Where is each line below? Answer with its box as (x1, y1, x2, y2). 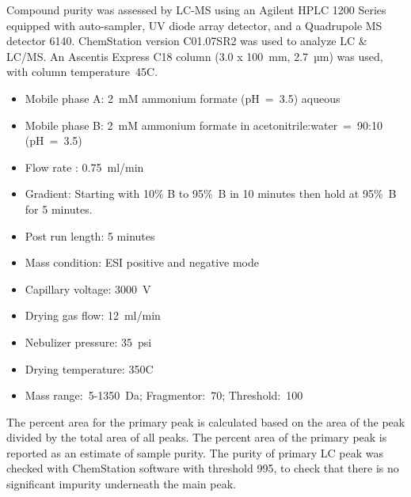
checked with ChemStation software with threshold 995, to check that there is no (6, 460, 399, 476)
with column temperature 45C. (6, 63, 158, 80)
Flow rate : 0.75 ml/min (25, 158, 144, 175)
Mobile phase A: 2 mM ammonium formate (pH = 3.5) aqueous (25, 89, 341, 106)
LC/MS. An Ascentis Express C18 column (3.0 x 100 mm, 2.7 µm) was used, (6, 47, 383, 64)
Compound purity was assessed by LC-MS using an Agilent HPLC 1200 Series (6, 2, 386, 17)
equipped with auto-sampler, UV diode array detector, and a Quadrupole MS (6, 17, 382, 33)
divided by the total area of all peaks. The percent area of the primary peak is (6, 429, 387, 446)
